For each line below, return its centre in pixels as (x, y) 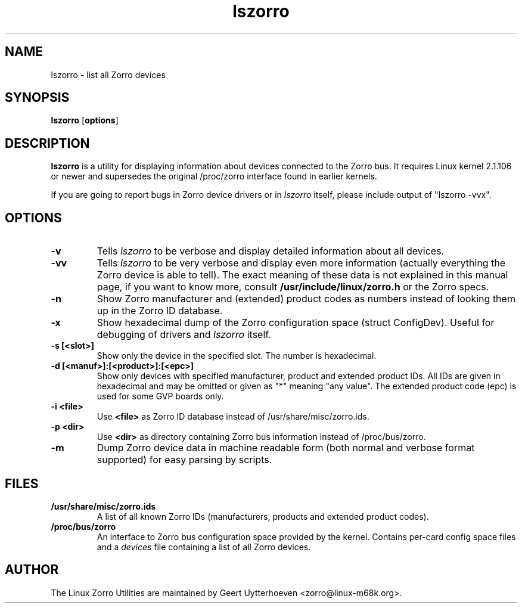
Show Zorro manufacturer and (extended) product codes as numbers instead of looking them (306, 299)
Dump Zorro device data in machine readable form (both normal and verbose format (286, 448)
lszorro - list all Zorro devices (108, 75)
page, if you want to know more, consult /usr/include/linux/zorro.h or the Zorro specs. (293, 287)
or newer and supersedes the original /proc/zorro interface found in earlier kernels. (214, 176)
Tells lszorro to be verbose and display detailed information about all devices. (271, 251)
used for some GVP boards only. (160, 396)
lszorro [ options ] (85, 120)
